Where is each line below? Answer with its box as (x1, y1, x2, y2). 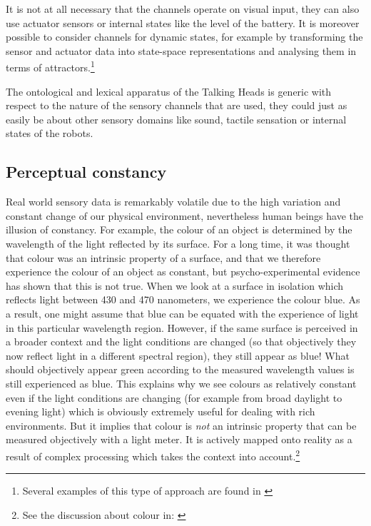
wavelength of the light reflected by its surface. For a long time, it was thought (6, 236, 350, 251)
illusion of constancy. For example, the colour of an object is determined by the (6, 222, 352, 237)
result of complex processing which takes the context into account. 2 (6, 446, 300, 463)
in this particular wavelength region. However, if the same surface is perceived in (6, 320, 358, 335)
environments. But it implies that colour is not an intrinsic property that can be (6, 418, 357, 433)
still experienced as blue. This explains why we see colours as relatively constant (6, 375, 357, 390)
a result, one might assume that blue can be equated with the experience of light (6, 305, 359, 320)
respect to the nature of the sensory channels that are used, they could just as (6, 98, 347, 113)
